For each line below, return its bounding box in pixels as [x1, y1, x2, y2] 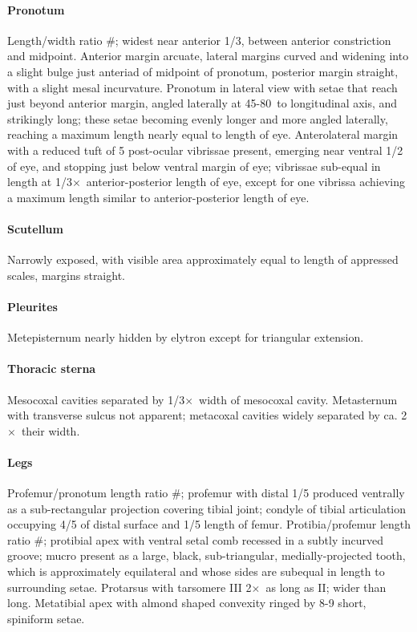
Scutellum [7, 220, 63, 237]
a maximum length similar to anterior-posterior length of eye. [7, 188, 310, 205]
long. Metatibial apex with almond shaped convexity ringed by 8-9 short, [7, 594, 366, 611]
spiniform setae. [7, 610, 85, 626]
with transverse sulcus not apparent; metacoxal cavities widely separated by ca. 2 [7, 407, 407, 423]
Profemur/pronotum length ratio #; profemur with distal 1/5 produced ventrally [7, 484, 405, 501]
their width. [21, 422, 80, 439]
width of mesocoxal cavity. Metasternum [199, 391, 398, 407]
